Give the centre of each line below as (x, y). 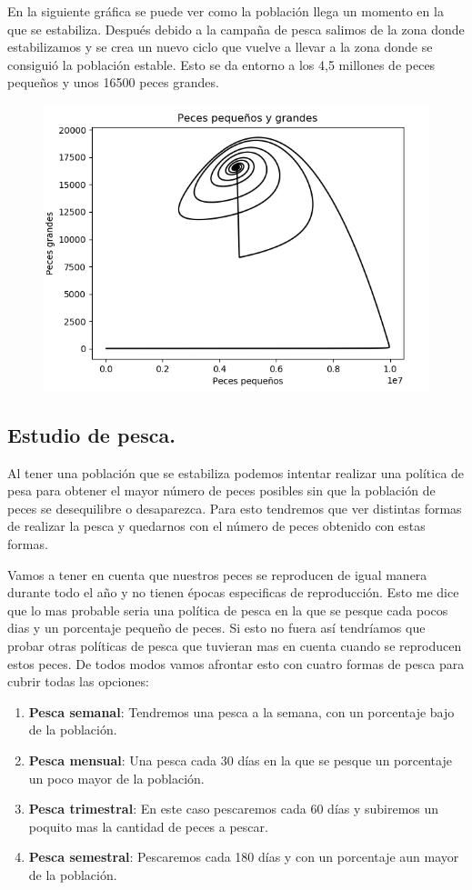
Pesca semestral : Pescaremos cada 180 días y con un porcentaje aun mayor (244, 857)
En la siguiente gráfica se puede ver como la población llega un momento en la (226, 11)
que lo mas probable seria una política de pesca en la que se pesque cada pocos (228, 610)
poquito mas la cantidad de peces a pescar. (148, 826)
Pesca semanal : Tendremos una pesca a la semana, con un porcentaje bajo (241, 711)
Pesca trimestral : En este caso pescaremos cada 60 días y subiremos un (234, 809)
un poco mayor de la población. (116, 778)
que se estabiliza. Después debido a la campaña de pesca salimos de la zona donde (236, 29)
